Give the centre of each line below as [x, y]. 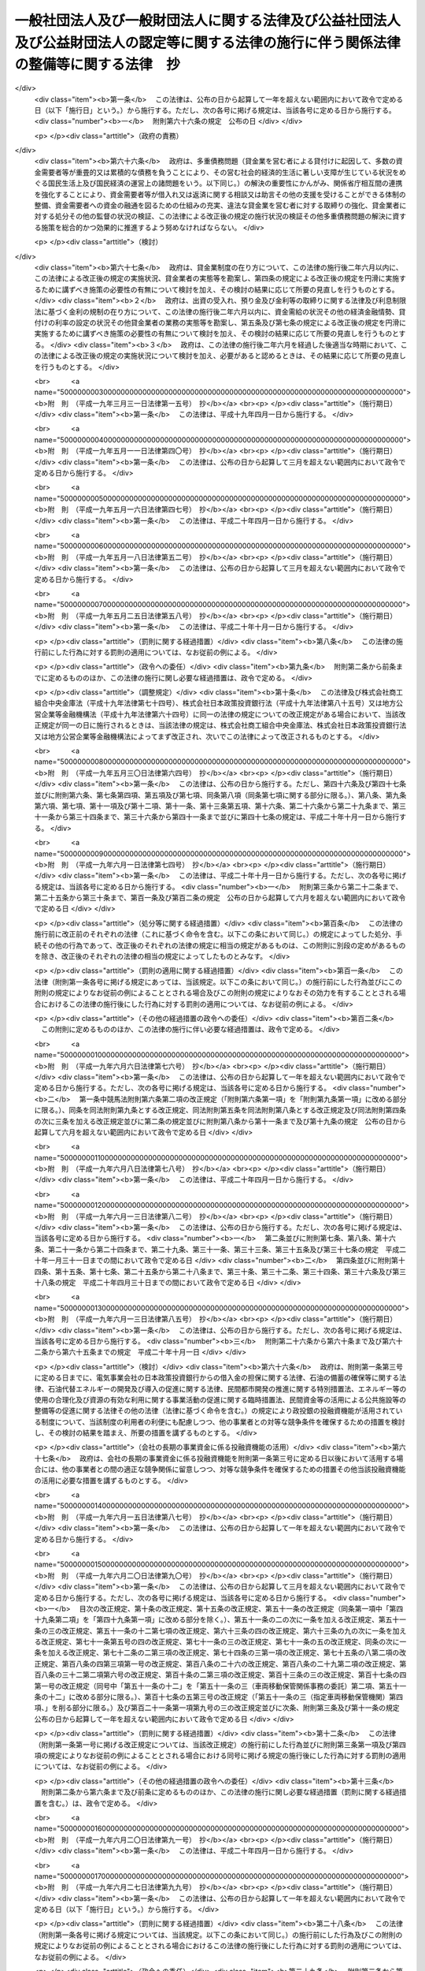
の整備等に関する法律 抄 [98, 65]
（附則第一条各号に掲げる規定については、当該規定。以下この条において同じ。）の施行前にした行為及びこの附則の [218, 1935]
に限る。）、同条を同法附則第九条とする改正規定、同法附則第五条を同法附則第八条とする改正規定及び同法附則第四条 [220, 1110]
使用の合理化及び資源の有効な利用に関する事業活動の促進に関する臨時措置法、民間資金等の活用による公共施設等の [220, 1399]
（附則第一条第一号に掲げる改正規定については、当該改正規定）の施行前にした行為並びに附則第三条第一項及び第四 [220, 1744]
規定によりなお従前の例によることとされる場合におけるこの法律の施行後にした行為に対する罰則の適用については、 [220, 1946]
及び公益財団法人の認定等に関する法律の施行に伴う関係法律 [208, 43]
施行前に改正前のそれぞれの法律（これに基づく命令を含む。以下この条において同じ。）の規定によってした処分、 [215, 934]
